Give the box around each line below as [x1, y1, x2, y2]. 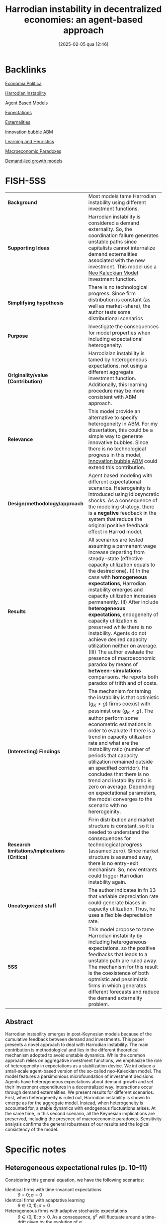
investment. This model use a [88, 263, 157, 270]
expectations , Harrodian [88, 580, 146, 587]
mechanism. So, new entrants [88, 866, 158, 873]
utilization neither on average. [88, 642, 158, 649]
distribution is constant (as [88, 296, 151, 303]
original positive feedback [88, 522, 149, 529]
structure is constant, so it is [88, 822, 155, 829]
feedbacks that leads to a [88, 951, 148, 958]
